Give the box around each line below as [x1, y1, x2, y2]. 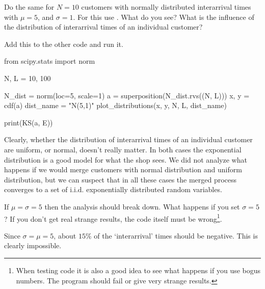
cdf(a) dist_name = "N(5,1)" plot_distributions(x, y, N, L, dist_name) [4, 100, 227, 111]
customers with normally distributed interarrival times [81, 2, 251, 12]
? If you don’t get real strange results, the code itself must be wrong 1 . [4, 212, 222, 224]
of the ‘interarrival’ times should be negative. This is [94, 230, 258, 241]
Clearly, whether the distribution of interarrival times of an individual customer [4, 134, 253, 145]
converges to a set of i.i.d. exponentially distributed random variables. [4, 184, 222, 195]
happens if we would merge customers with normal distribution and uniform [4, 164, 242, 175]
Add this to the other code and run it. [4, 38, 123, 49]
